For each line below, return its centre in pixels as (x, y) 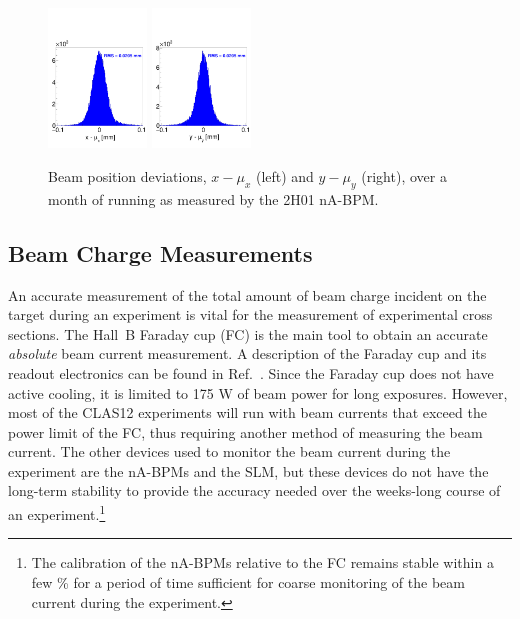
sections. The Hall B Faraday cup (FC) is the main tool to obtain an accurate (248, 333)
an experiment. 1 (57, 512)
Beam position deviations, (127, 175)
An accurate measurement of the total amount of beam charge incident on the (247, 294)
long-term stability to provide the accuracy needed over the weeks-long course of (254, 490)
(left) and (284, 175)
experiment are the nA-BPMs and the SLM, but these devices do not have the (248, 470)
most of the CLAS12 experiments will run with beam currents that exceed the (247, 412)
